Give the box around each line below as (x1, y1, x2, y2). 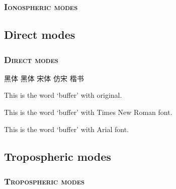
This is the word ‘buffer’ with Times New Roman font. (4, 107, 172, 117)
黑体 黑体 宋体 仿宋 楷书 (4, 73, 84, 83)
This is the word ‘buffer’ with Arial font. (4, 123, 129, 134)
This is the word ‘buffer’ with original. (4, 90, 122, 100)
